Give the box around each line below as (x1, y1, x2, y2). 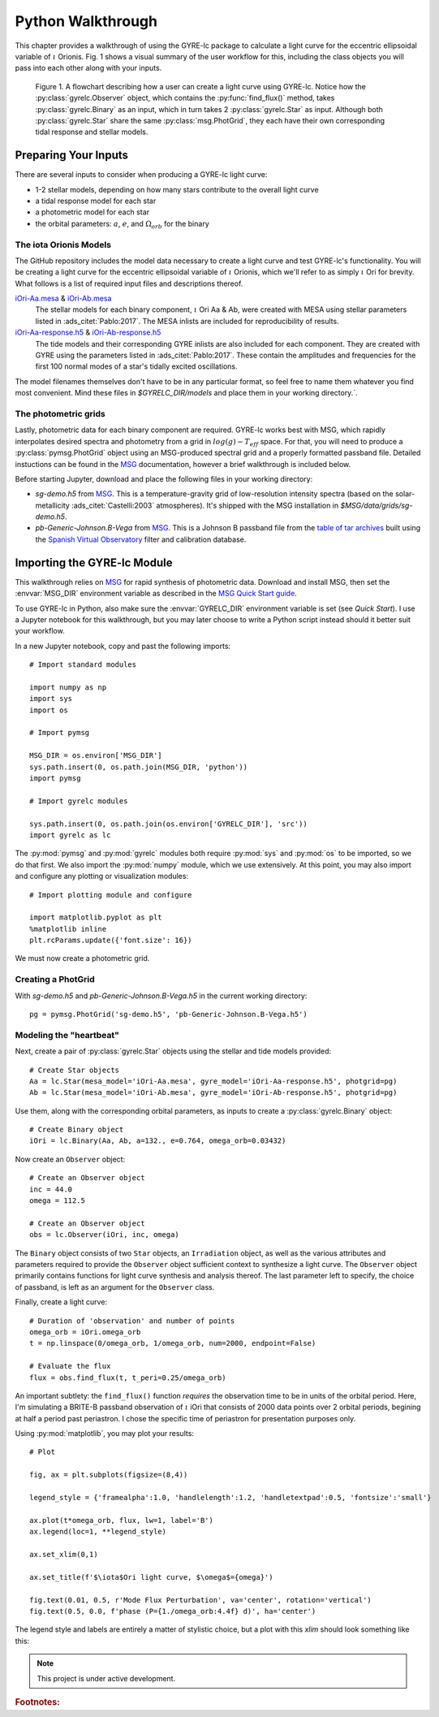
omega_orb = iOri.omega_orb (29, 1327, 141, 1336)
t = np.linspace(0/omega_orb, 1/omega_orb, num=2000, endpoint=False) (29, 1339, 316, 1348)
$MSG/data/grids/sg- (340, 500, 413, 510)
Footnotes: (15, 1696, 60, 1707)
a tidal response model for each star (35, 196, 157, 205)
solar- (394, 489, 415, 499)
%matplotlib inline (29, 924, 107, 933)
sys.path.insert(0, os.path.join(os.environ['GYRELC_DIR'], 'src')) (29, 819, 308, 828)
